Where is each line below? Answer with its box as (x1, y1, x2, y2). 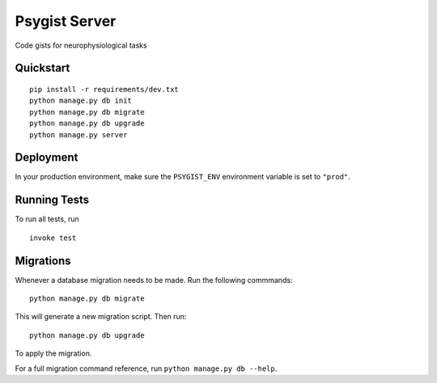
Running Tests (15, 193, 89, 207)
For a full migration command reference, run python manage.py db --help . (15, 364, 278, 373)
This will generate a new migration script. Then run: (15, 312, 187, 322)
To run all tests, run (15, 214, 80, 224)
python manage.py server (29, 130, 128, 139)
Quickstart (15, 61, 70, 75)
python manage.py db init (29, 96, 133, 105)
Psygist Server (15, 12, 117, 30)
